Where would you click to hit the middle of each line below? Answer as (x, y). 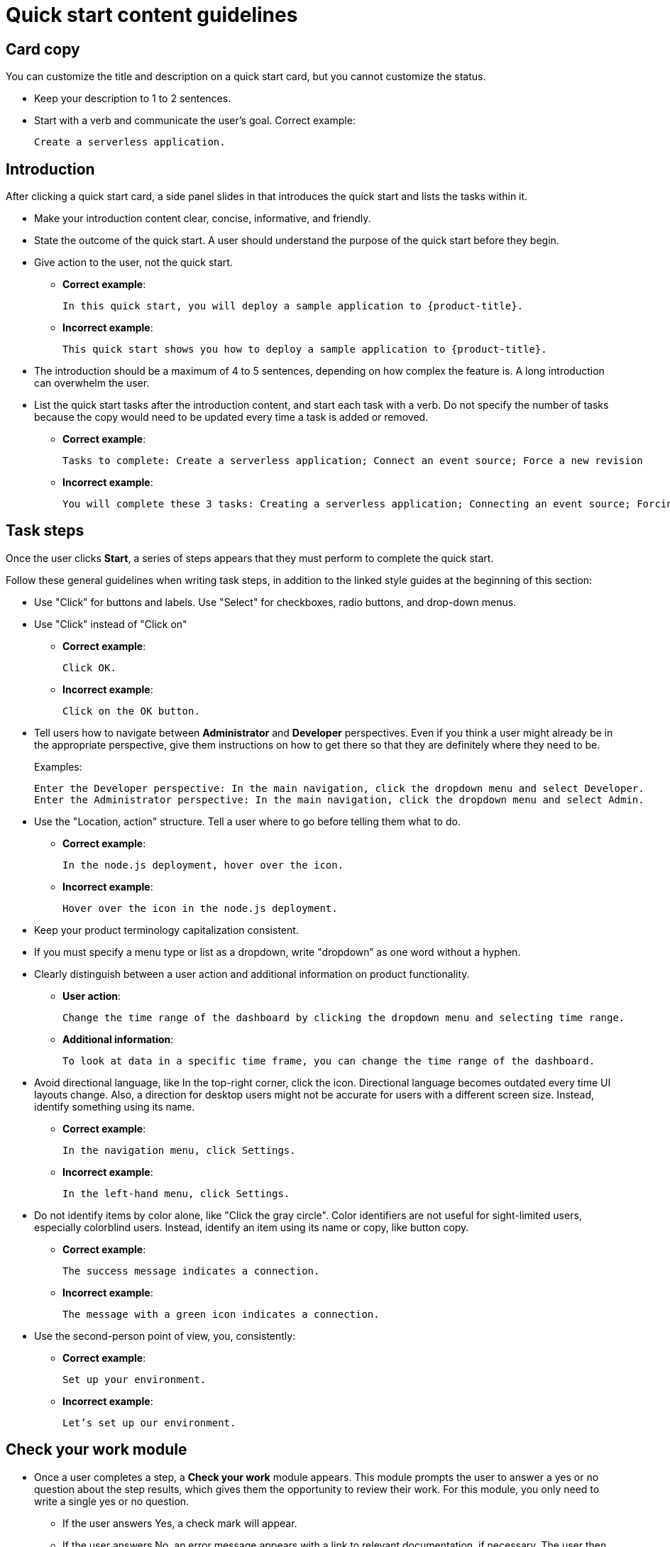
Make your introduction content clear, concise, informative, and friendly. (203, 219)
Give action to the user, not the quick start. (133, 263)
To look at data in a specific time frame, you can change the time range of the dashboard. (329, 1061)
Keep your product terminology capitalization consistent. (166, 930)
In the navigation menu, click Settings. (179, 1150)
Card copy (43, 49)
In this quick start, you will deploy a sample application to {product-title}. (293, 306)
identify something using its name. (115, 1106)
